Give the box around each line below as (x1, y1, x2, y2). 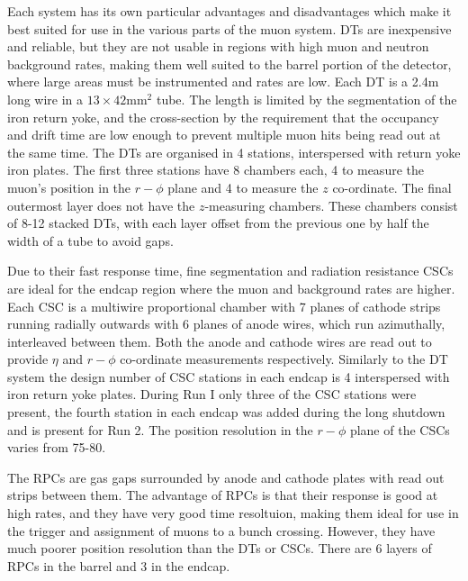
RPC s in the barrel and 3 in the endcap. (7, 556, 230, 575)
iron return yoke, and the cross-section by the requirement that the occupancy (7, 107, 439, 126)
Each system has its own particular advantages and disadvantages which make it (7, 2, 452, 20)
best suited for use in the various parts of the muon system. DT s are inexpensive (7, 19, 452, 38)
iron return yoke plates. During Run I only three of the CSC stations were (7, 385, 417, 404)
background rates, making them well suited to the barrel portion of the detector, (7, 54, 452, 73)
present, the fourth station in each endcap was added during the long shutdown (7, 403, 445, 422)
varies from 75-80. (7, 438, 106, 457)
